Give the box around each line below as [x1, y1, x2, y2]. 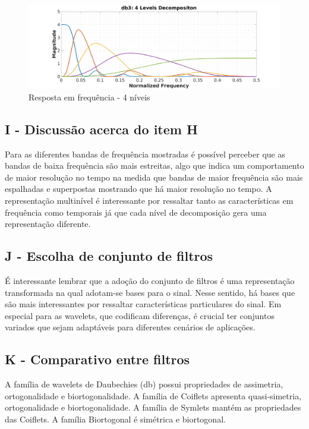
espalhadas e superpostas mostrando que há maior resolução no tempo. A [5, 182, 272, 195]
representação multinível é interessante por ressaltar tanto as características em [5, 194, 294, 206]
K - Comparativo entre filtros [5, 350, 190, 368]
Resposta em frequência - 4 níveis [29, 90, 150, 103]
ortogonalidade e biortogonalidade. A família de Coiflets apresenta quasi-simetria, [5, 389, 302, 402]
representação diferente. [5, 217, 91, 230]
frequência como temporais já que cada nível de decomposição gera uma [5, 206, 267, 218]
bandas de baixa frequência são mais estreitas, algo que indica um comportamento [5, 159, 304, 172]
